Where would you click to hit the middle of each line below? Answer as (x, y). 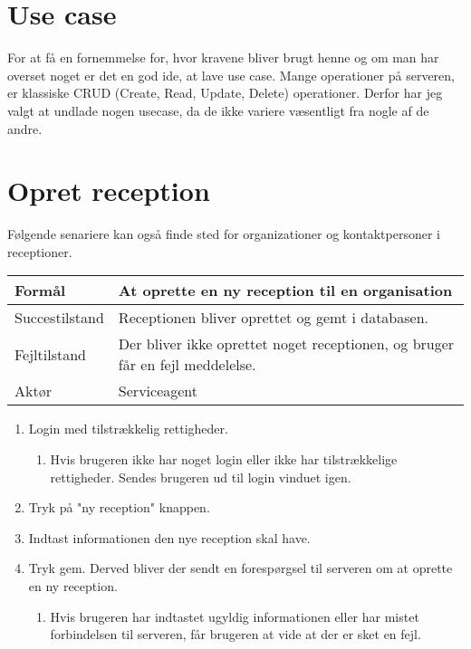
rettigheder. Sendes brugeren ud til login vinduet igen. (201, 477)
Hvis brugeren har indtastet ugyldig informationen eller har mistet (235, 616)
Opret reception (109, 191)
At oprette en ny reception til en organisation (285, 291)
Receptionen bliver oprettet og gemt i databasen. (274, 318)
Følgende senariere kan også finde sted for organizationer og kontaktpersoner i (224, 234)
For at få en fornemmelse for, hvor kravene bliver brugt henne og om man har (223, 57)
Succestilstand (59, 318)
